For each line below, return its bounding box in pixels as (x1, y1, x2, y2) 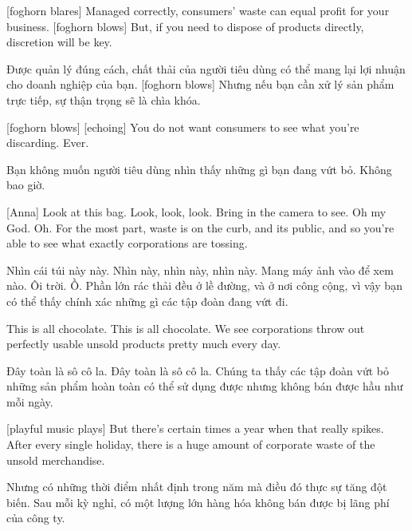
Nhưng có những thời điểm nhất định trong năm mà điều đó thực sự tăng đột (6, 478, 387, 495)
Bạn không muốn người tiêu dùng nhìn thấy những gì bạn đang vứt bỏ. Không (6, 160, 392, 177)
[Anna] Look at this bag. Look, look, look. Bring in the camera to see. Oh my (6, 203, 386, 220)
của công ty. (6, 509, 65, 526)
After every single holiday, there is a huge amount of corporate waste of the (6, 436, 375, 453)
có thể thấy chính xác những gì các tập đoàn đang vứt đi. (6, 292, 288, 309)
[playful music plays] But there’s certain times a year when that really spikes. (6, 420, 384, 437)
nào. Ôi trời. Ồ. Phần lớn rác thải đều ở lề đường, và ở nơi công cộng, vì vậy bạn (6, 277, 402, 294)
